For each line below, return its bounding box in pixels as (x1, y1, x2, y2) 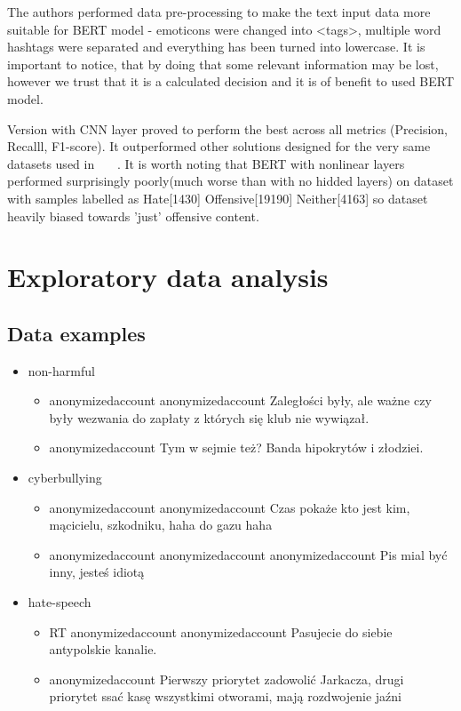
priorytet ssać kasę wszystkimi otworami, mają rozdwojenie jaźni (49, 687, 401, 706)
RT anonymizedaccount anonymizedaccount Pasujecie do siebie (49, 622, 393, 641)
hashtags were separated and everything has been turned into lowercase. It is (7, 37, 425, 56)
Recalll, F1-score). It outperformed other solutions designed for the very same (7, 137, 431, 156)
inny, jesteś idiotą (49, 563, 145, 581)
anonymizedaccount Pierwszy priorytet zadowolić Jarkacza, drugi (49, 669, 404, 688)
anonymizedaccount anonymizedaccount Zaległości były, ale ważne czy (49, 391, 432, 410)
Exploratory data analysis (7, 259, 329, 295)
